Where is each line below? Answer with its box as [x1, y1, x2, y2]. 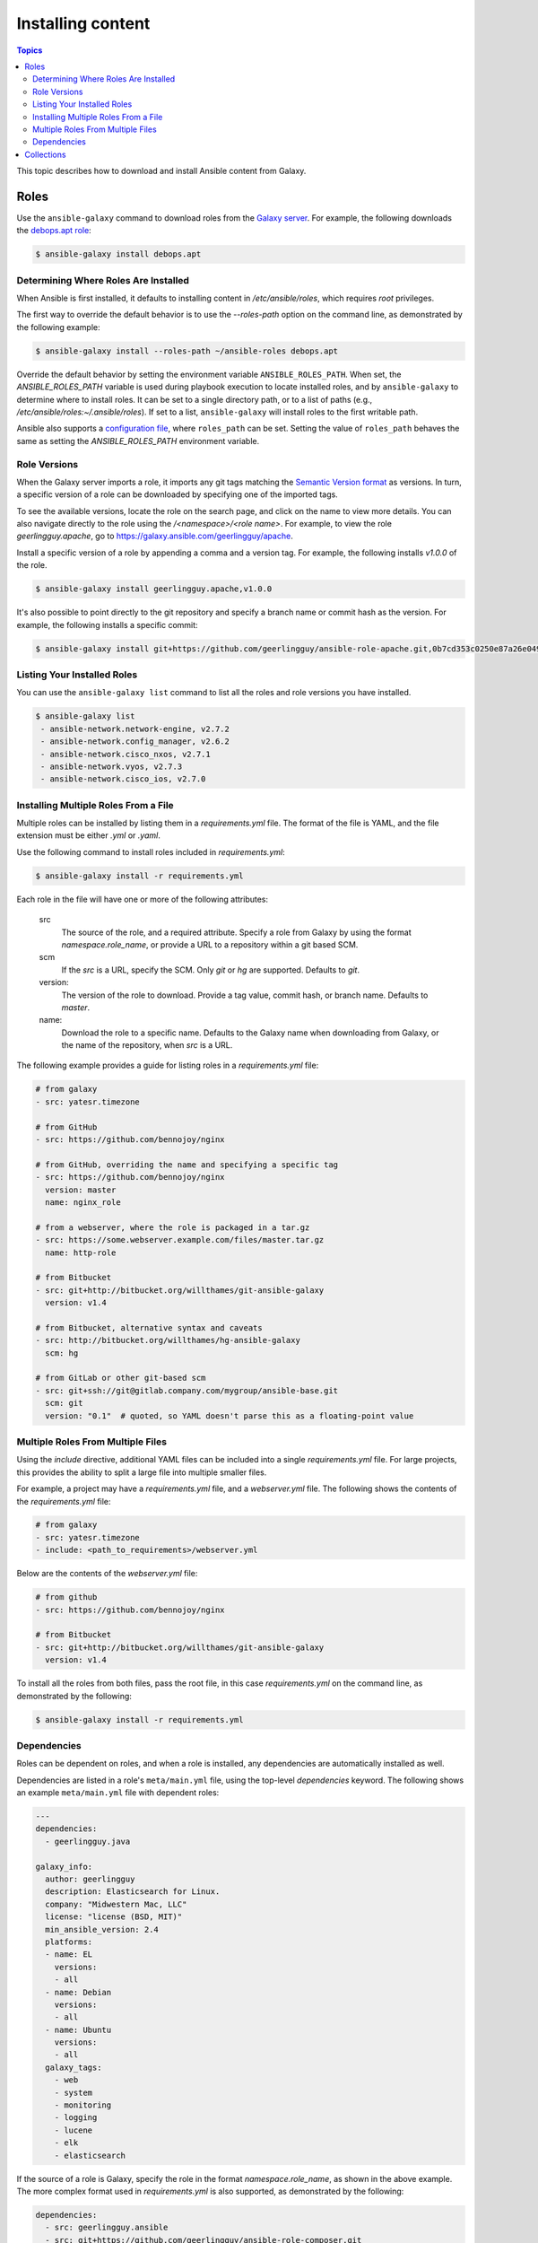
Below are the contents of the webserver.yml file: [16, 1568, 198, 1579]
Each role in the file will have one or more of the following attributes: [16, 894, 269, 904]
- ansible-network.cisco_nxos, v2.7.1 [40, 749, 211, 759]
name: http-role [45, 1247, 117, 1258]
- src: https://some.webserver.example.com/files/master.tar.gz [35, 1235, 325, 1245]
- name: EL [45, 1950, 93, 1959]
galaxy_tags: [45, 2062, 102, 2073]
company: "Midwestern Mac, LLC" [45, 1898, 187, 1909]
